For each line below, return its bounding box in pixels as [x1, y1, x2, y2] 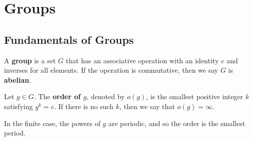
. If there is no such [54, 101, 113, 111]
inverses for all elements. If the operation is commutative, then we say [4, 65, 218, 75]
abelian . [4, 74, 31, 85]
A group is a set [4, 55, 56, 65]
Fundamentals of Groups [4, 31, 134, 47]
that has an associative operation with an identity [65, 55, 219, 65]
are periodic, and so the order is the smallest [108, 118, 245, 128]
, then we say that [119, 101, 175, 111]
